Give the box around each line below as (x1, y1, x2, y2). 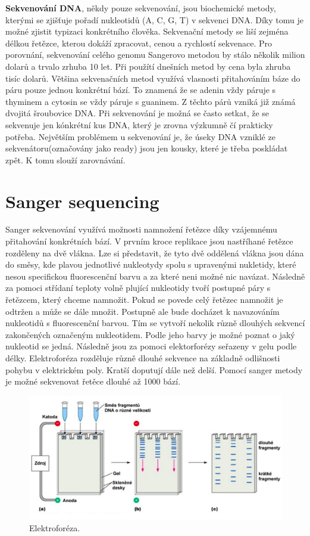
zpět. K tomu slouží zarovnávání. (5, 153, 126, 166)
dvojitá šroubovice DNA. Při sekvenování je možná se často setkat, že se (5, 107, 270, 119)
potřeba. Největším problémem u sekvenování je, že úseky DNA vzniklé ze (5, 130, 275, 142)
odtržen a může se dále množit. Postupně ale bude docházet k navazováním (5, 305, 280, 317)
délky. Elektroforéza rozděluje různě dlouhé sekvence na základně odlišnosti (5, 351, 280, 364)
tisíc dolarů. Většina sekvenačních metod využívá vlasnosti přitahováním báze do (5, 72, 300, 84)
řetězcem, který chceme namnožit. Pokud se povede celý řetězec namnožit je (5, 293, 283, 305)
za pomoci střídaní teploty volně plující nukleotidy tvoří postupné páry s (5, 281, 271, 294)
